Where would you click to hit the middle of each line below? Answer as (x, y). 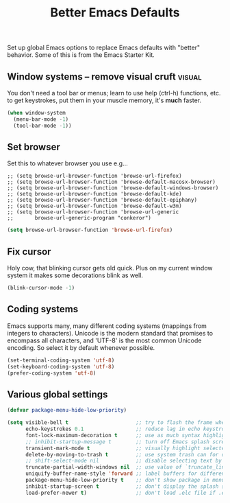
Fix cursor (29, 251)
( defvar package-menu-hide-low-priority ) (67, 410)
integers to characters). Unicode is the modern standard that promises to (110, 333)
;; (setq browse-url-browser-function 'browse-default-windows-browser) (113, 188)
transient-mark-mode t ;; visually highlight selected (126, 448)
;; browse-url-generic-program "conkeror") (79, 218)
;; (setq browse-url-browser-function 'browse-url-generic (93, 212)
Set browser (34, 147)
